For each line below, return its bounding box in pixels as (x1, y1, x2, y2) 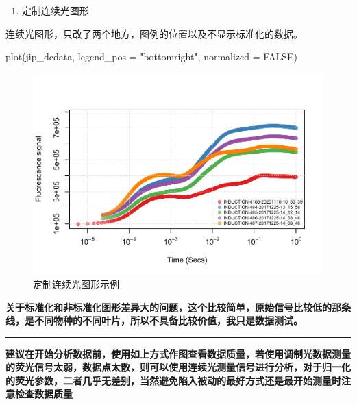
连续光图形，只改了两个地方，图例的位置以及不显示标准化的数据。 (5, 26, 303, 40)
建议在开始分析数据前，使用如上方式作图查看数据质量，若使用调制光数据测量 (5, 346, 351, 360)
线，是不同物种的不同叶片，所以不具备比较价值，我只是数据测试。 (5, 313, 303, 328)
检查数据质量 (14, 386, 73, 401)
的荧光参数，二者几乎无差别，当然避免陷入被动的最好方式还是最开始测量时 (5, 373, 341, 387)
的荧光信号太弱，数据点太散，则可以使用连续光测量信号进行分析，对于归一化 (5, 360, 351, 374)
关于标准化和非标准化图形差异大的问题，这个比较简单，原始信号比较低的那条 (5, 299, 351, 314)
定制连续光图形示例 (33, 276, 119, 291)
